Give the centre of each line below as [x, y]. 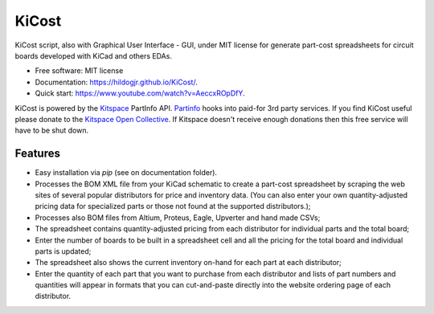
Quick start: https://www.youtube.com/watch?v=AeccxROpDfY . [140, 93]
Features [37, 154]
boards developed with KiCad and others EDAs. [94, 55]
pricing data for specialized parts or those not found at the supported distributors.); [173, 206]
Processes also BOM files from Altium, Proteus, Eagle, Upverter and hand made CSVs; [178, 218]
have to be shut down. [52, 130]
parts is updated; [63, 251]
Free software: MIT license [79, 71]
